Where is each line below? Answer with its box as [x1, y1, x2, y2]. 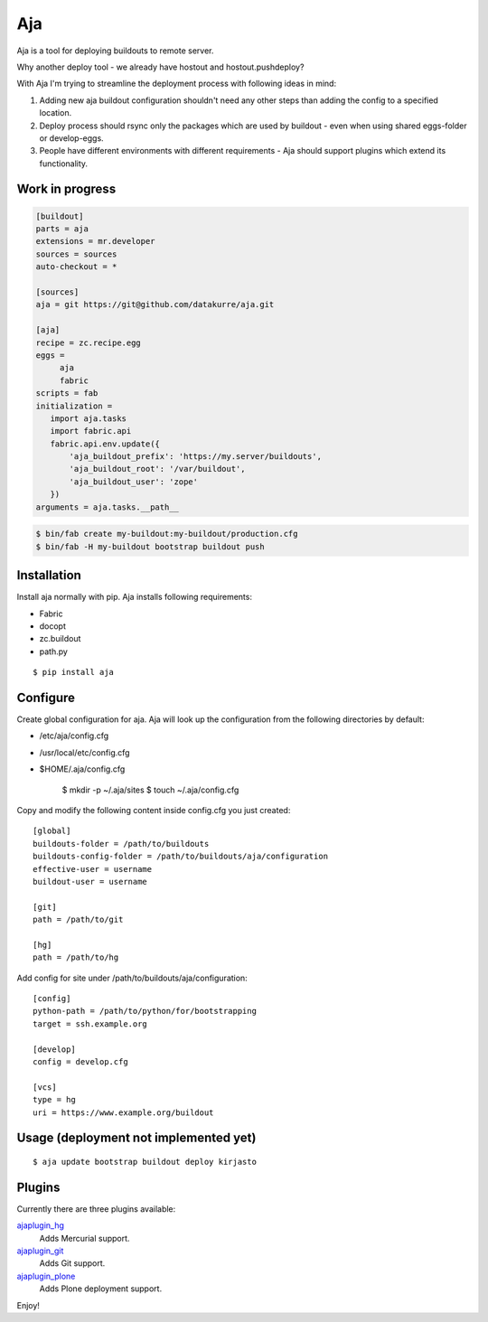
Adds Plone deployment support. [39, 1283, 163, 1294]
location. [39, 108, 72, 118]
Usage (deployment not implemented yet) [16, 1130, 257, 1146]
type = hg [33, 1094, 76, 1105]
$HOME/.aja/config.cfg [39, 764, 126, 774]
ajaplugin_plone [16, 1270, 76, 1281]
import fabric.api [50, 426, 132, 436]
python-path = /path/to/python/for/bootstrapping [33, 1006, 258, 1017]
